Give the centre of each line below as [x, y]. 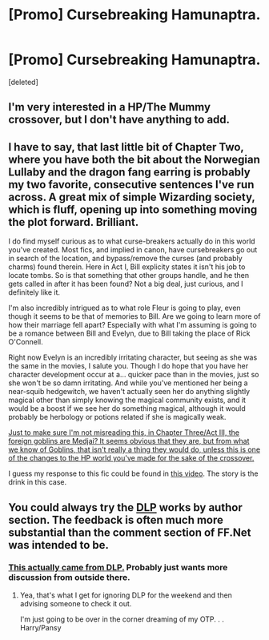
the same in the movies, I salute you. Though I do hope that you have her [128, 366]
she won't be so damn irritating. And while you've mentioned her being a [128, 383]
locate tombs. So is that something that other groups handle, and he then [129, 276]
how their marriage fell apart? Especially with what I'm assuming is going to [133, 325]
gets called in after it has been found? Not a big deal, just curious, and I [126, 284]
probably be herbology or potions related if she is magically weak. [117, 417]
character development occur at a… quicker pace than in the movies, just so [134, 375]
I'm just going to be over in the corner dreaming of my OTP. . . [122, 619]
